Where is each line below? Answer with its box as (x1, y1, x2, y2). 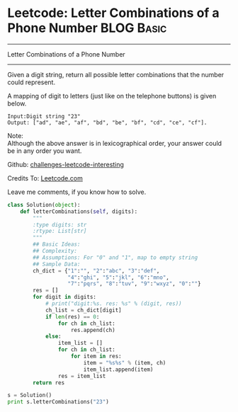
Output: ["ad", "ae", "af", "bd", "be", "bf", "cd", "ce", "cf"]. (7, 119, 208, 126)
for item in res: (70, 353, 122, 360)
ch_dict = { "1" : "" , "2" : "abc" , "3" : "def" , (33, 267, 160, 274)
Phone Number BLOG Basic (7, 20, 167, 36)
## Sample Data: (33, 261, 81, 268)
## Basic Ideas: (33, 241, 81, 248)
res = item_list (57, 372, 106, 379)
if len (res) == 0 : (45, 313, 100, 320)
